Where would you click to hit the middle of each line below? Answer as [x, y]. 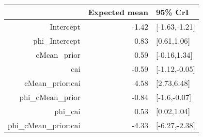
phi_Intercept [57, 41]
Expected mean [118, 12]
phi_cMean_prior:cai [44, 125]
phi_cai [67, 111]
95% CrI [172, 12]
